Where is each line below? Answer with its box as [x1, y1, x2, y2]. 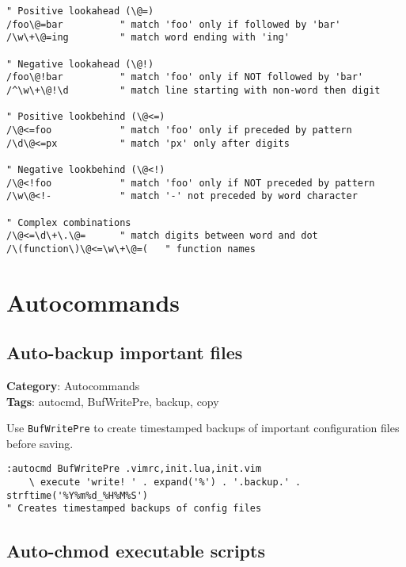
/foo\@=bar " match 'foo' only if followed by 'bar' [6, 18, 341, 30]
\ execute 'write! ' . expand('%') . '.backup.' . [28, 477, 302, 488]
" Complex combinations [6, 216, 131, 228]
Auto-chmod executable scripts [6, 538, 265, 562]
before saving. [6, 435, 74, 451]
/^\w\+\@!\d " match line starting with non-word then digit [6, 84, 381, 96]
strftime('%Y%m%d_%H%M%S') [6, 489, 148, 501]
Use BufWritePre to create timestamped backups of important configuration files [6, 420, 400, 436]
